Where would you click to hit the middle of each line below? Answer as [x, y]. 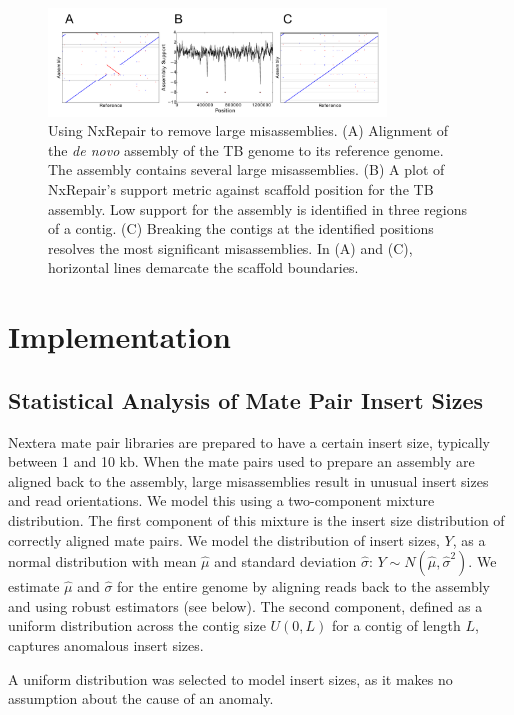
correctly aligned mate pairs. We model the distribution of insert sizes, [224, 539]
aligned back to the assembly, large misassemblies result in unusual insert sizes [248, 480]
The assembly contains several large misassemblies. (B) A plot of [246, 169]
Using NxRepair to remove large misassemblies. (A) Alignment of [248, 130]
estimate [34, 586]
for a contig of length [396, 625]
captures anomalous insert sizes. [106, 644]
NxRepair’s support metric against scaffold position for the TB [241, 189]
